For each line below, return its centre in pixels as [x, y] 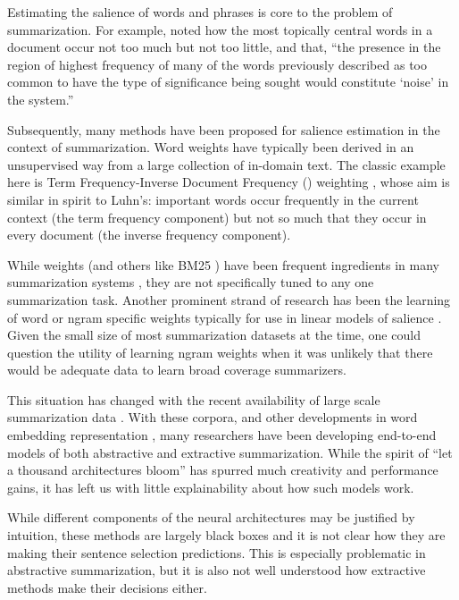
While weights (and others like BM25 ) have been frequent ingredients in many [223, 264]
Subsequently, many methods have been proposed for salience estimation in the [224, 129]
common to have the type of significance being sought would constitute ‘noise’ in [228, 82]
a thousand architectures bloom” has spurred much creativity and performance [223, 470]
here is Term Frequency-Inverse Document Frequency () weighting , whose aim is [229, 182]
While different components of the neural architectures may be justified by [211, 517]
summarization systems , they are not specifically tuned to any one [191, 282]
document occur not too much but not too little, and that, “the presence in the [224, 47]
